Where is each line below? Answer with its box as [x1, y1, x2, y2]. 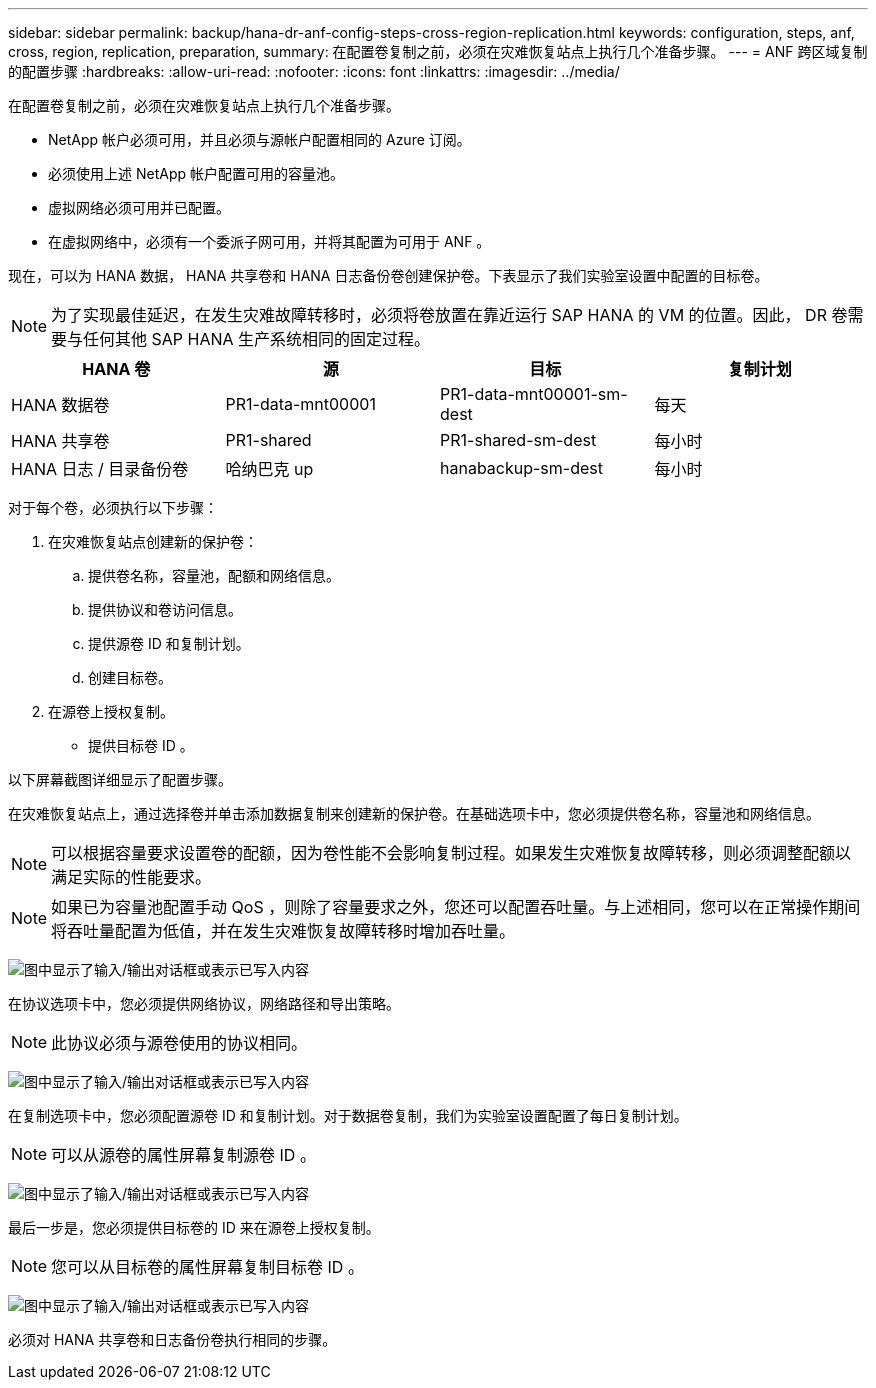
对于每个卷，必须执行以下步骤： [8, 499, 218, 516]
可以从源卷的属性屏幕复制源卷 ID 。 [51, 1145, 316, 1165]
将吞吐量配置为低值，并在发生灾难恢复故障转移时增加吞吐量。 [51, 921, 516, 941]
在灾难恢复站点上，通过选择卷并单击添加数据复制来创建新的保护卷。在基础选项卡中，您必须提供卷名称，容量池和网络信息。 [8, 805, 820, 822]
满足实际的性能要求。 [51, 867, 212, 887]
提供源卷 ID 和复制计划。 [88, 635, 250, 652]
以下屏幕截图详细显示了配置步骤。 [8, 771, 232, 788]
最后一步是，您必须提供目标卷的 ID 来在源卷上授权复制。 [8, 1219, 380, 1236]
